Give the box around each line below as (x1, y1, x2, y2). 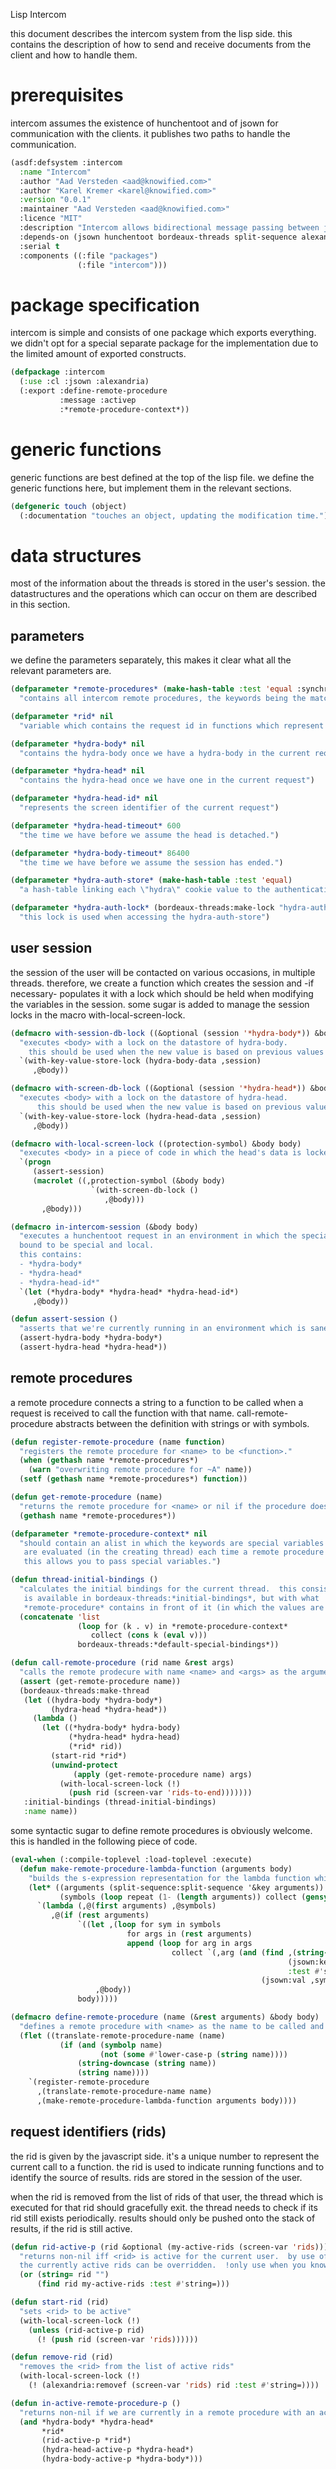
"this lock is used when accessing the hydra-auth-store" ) (19, 912, 271, 923)
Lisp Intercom (10, 9, 67, 20)
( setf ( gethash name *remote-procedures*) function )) (19, 1474, 248, 1484)
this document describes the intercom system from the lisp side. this (10, 28, 293, 39)
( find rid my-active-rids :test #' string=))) (36, 2279, 230, 2289)
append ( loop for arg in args (126, 1938, 253, 1948)
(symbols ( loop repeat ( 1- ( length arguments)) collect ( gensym (59, 1892, 333, 1902)
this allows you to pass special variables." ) (23, 1557, 222, 1567)
